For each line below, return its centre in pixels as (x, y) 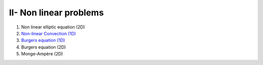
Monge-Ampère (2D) (42, 54)
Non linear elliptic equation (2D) (53, 27)
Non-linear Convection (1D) (49, 33)
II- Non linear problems (56, 13)
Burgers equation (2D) (44, 47)
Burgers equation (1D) (43, 40)
